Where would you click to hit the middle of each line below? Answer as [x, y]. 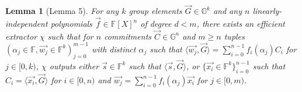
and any [227, 11]
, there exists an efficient [241, 24]
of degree [156, 24]
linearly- [267, 11]
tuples [234, 36]
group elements [155, 11]
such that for [70, 36]
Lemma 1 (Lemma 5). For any [62, 11]
